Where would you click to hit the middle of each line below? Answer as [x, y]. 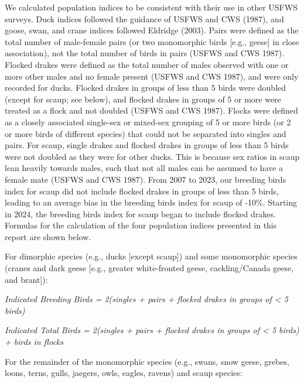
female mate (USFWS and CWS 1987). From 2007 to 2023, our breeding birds [146, 179]
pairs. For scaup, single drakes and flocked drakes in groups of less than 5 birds [147, 145]
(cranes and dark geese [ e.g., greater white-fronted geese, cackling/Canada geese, [149, 268]
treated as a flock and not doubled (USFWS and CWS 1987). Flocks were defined [151, 110]
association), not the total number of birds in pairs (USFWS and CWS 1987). [145, 53]
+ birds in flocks [34, 342]
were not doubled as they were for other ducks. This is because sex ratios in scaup [152, 156]
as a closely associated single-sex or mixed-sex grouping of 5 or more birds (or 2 [148, 122]
